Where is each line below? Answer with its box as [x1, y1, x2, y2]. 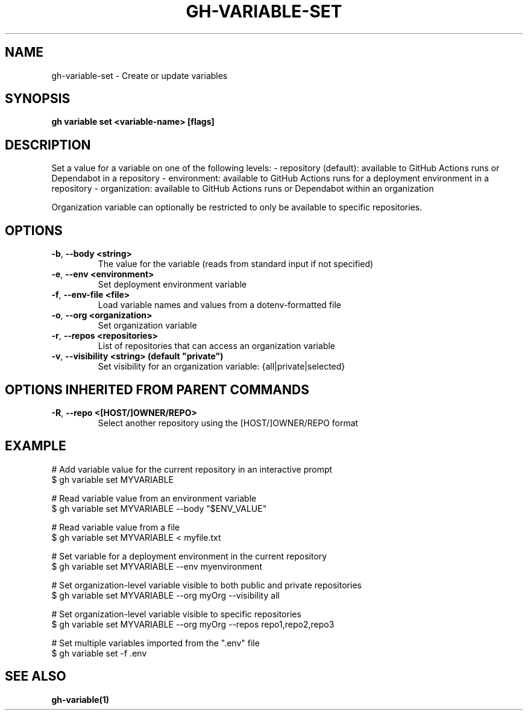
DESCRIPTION [5, 137, 91, 153]
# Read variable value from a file [51, 521, 180, 532]
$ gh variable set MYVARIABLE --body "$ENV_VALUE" [51, 503, 267, 514]
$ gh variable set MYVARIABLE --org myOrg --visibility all [51, 590, 280, 600]
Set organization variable [98, 320, 197, 331]
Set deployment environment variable [98, 279, 247, 290]
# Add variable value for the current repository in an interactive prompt [51, 464, 333, 474]
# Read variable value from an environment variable [51, 493, 257, 503]
